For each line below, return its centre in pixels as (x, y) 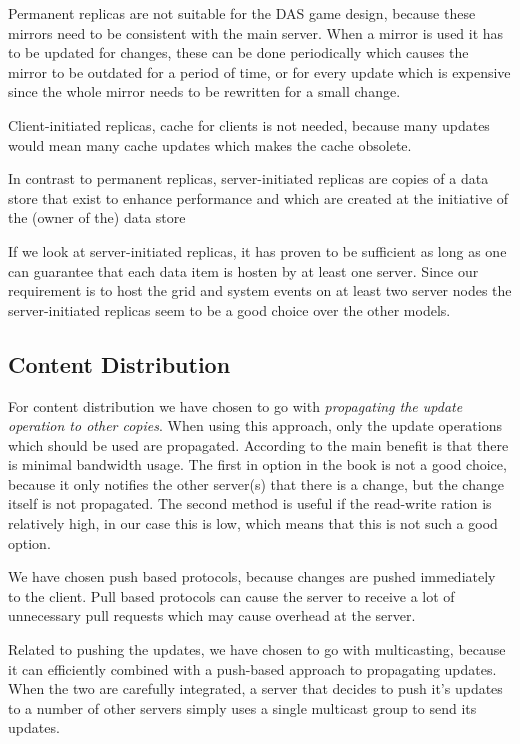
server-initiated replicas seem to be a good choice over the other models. (229, 309)
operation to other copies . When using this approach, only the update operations (255, 425)
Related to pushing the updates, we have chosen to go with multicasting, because (257, 649)
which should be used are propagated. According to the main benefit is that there (258, 444)
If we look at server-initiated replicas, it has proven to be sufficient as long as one (257, 250)
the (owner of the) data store (97, 217)
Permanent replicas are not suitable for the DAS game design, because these (242, 13)
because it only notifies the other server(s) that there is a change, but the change (256, 483)
